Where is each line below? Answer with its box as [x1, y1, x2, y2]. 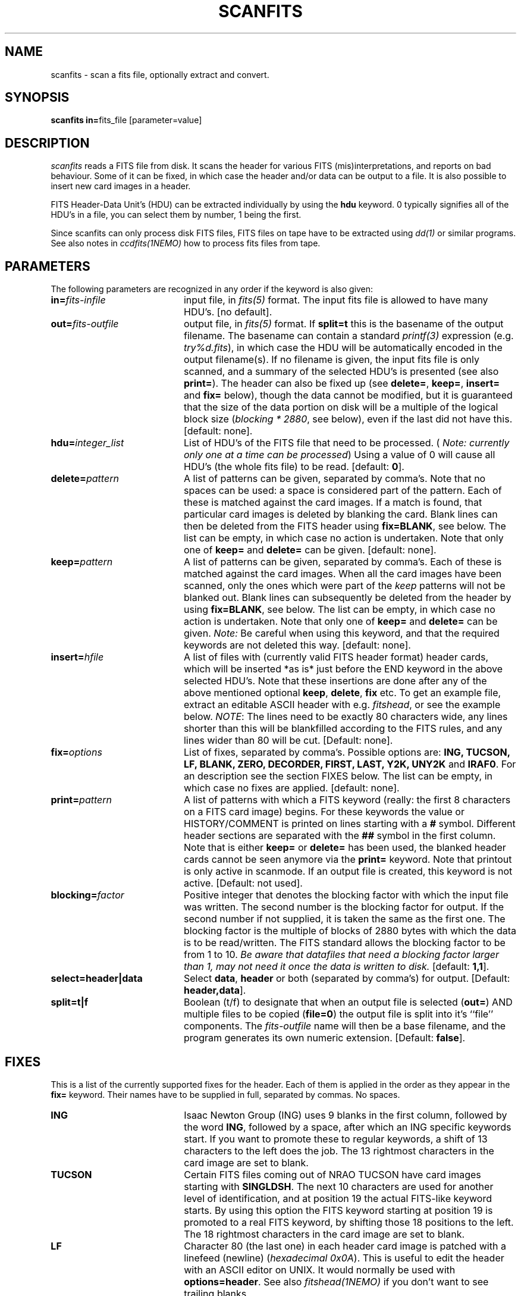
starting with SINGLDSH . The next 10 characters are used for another [184, 1180, 494, 1192]
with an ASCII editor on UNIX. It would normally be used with [184, 1263, 456, 1276]
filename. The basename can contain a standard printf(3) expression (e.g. [183, 330, 514, 342]
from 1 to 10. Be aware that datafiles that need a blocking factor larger [183, 948, 499, 961]
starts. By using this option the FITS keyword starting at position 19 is [184, 1204, 493, 1216]
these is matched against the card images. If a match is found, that [183, 496, 482, 509]
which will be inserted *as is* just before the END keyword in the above [183, 663, 503, 675]
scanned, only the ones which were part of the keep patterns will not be [183, 580, 506, 592]
